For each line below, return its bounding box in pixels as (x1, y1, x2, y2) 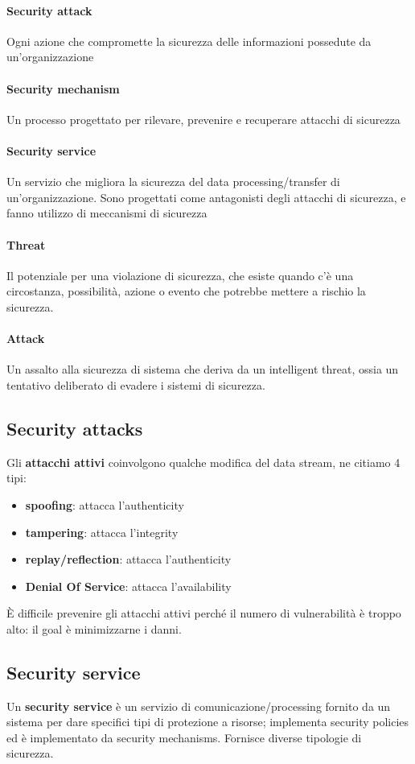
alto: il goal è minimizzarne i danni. (6, 620, 182, 637)
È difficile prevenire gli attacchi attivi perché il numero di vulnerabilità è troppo (6, 605, 401, 622)
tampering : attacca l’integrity (25, 523, 179, 540)
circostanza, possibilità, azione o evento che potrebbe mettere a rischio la (6, 283, 366, 299)
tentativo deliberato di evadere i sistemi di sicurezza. (6, 376, 265, 393)
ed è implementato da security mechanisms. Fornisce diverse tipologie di (6, 729, 362, 745)
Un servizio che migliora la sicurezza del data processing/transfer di (6, 173, 340, 190)
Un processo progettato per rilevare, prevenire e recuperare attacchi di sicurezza (6, 110, 401, 127)
